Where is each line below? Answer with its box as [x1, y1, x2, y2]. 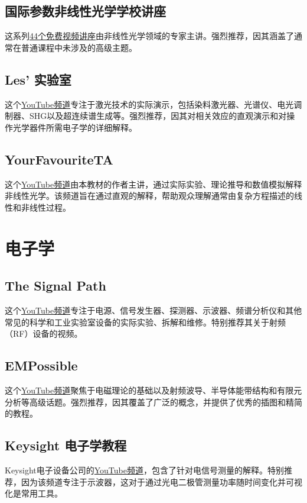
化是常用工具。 [5, 487, 63, 499]
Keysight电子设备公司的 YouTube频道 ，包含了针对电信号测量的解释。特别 [5, 463, 284, 476]
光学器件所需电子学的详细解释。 [12, 121, 137, 133]
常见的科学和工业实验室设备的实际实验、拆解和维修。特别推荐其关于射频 [5, 315, 286, 328]
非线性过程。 [21, 201, 71, 213]
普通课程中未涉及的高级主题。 [21, 41, 137, 53]
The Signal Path [5, 276, 106, 295]
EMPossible [5, 356, 78, 375]
